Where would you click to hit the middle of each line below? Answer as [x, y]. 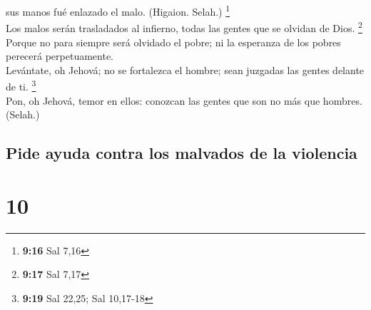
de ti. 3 [21, 85]
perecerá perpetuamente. [60, 56]
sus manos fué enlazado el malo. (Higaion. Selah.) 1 [118, 10]
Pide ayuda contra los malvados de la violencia [182, 153]
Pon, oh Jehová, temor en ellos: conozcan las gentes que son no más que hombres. [184, 100]
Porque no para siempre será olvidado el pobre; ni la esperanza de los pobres [173, 42]
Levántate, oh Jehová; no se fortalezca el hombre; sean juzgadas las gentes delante [185, 69]
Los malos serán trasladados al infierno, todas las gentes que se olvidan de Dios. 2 [184, 27]
